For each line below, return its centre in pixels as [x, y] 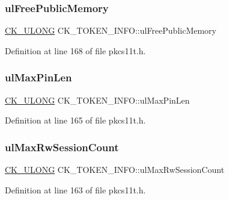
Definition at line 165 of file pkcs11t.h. [75, 120]
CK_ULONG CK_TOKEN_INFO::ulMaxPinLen [97, 100]
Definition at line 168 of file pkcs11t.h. [75, 50]
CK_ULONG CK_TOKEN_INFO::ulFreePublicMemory [111, 30]
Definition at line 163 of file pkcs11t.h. [75, 189]
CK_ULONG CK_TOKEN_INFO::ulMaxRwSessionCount [115, 170]
